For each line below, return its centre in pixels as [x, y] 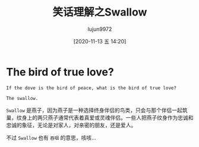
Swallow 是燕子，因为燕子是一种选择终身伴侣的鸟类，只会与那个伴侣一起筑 [97, 110]
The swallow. [22, 98]
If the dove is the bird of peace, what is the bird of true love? [91, 88]
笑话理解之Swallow [100, 12]
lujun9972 [100, 29]
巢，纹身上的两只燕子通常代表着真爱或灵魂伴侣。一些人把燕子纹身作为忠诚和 [100, 117]
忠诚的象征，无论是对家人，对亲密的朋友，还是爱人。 [71, 125]
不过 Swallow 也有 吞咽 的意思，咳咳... [51, 137]
